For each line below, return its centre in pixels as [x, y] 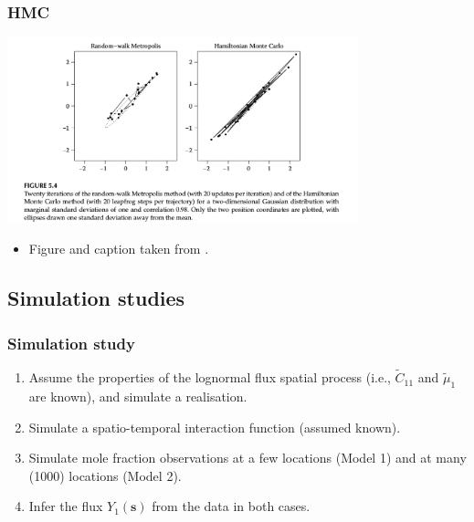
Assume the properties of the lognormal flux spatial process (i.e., [210, 377]
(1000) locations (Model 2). [105, 475]
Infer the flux [66, 506]
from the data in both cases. [231, 506]
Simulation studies [96, 298]
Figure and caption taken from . [119, 249]
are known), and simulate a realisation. [138, 396]
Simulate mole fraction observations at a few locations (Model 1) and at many [248, 458]
